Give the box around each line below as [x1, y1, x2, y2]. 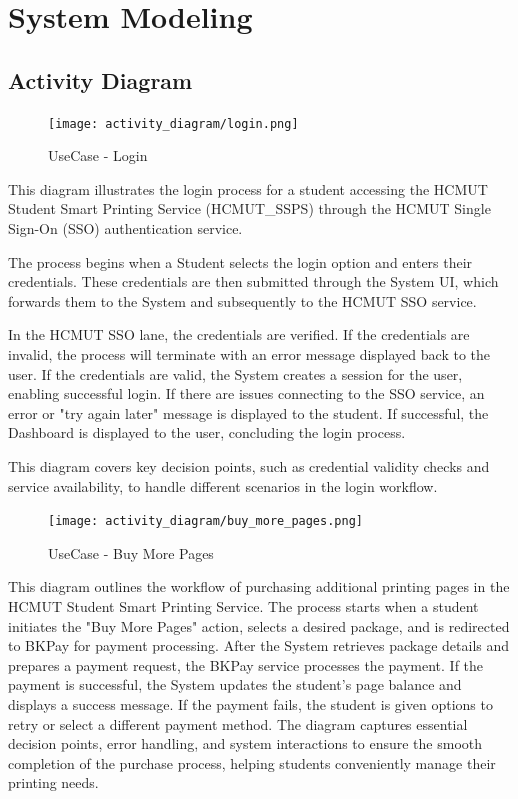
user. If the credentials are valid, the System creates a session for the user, [8, 363, 463, 384]
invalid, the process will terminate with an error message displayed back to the [8, 343, 490, 364]
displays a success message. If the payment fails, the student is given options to [8, 693, 493, 714]
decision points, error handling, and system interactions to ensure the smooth [8, 733, 483, 754]
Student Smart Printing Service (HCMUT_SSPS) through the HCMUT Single [8, 198, 491, 219]
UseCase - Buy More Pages [48, 542, 214, 563]
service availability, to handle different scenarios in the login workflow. [8, 475, 438, 496]
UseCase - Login [48, 145, 148, 166]
